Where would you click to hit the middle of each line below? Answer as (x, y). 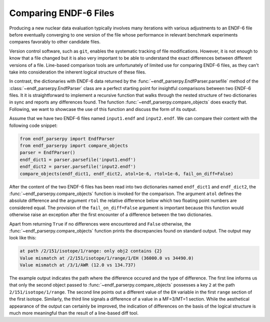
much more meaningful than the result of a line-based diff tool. (74, 313)
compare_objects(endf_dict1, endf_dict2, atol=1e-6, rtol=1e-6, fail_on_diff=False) (126, 173)
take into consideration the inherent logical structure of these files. (78, 72)
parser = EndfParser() (47, 153)
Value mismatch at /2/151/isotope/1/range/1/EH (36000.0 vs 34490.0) (107, 258)
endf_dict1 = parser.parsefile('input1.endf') (78, 159)
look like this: (23, 238)
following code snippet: (33, 125)
